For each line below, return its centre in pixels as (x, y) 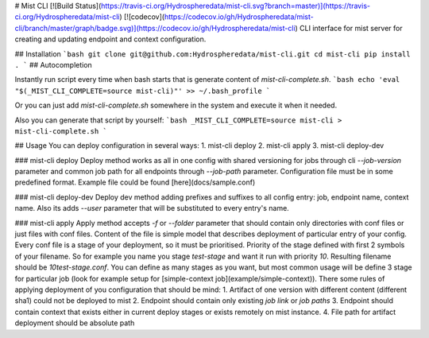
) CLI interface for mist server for (349, 28)
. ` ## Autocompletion (54, 64)
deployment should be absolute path (75, 323)
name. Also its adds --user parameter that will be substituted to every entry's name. (152, 208)
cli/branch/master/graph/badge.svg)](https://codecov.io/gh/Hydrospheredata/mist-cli (155, 28)
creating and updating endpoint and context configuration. (110, 39)
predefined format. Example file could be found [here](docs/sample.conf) (135, 182)
